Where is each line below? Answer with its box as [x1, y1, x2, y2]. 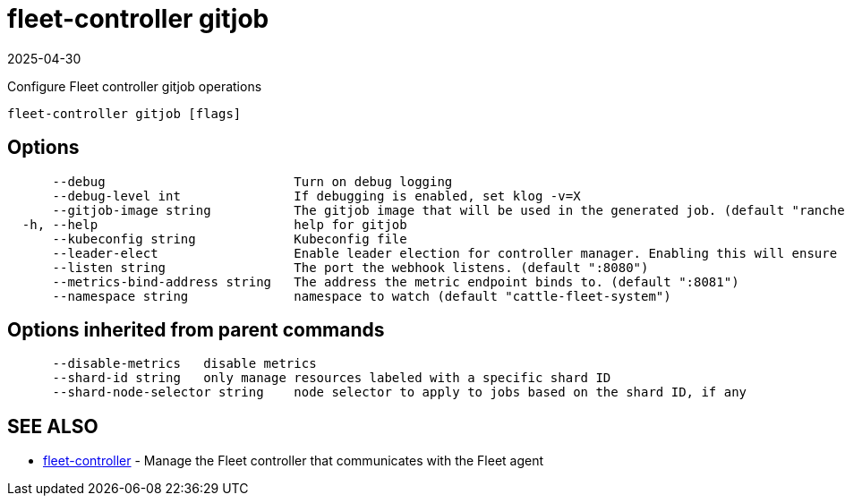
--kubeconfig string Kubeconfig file [52, 231, 407, 246]
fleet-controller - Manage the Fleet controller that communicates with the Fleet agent [43, 453, 544, 469]
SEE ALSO [7, 414, 98, 438]
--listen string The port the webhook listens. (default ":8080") [52, 260, 649, 275]
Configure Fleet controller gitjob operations [7, 78, 262, 94]
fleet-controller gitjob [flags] [7, 106, 242, 121]
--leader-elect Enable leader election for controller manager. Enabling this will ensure [52, 245, 838, 260]
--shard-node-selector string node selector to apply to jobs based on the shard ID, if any [52, 385, 747, 400]
